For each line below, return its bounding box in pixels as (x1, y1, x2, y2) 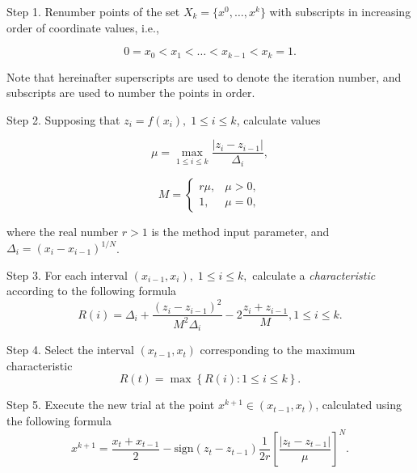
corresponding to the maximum (200, 341, 356, 358)
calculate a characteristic (252, 266, 376, 283)
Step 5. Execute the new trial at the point (6, 396, 215, 413)
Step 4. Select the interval (6, 341, 134, 358)
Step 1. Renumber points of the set (6, 3, 180, 19)
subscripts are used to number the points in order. (6, 84, 255, 101)
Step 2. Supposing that (6, 111, 120, 128)
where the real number (6, 222, 119, 239)
